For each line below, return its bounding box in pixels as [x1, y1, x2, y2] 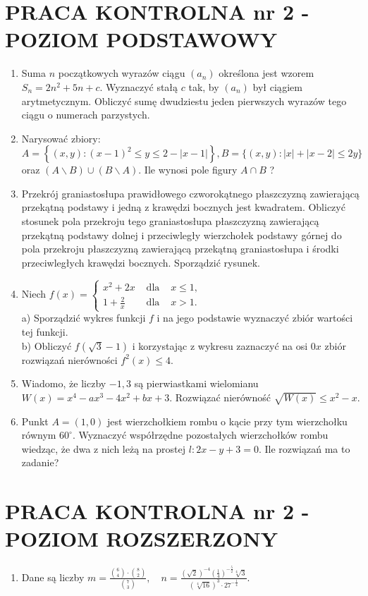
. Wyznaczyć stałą [99, 79, 178, 94]
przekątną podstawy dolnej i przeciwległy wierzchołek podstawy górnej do [21, 227, 342, 242]
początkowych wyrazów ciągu [58, 66, 185, 80]
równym [21, 427, 56, 442]
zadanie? [21, 455, 59, 470]
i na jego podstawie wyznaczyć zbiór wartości [157, 310, 353, 325]
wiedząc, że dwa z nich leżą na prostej [21, 441, 186, 456]
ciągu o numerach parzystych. [21, 107, 150, 122]
